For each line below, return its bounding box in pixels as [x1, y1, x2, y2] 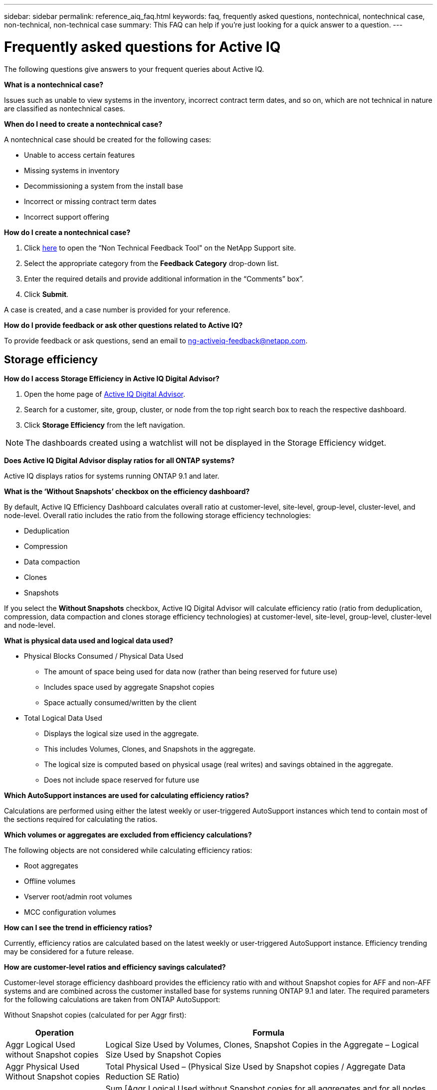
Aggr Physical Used [5, 1062, 80, 1072]
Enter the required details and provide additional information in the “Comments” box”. [24, 274, 304, 283]
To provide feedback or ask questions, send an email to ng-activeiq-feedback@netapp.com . [4, 336, 308, 345]
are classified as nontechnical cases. [4, 104, 125, 113]
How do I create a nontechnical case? [4, 228, 131, 237]
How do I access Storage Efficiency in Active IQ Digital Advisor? [4, 374, 219, 383]
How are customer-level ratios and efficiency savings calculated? [4, 963, 226, 972]
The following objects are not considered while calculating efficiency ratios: [4, 846, 252, 855]
